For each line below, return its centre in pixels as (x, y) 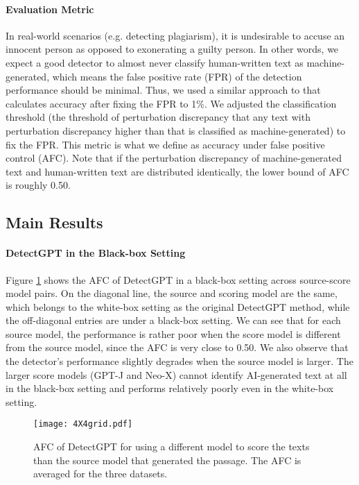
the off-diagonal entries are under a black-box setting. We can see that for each (173, 320)
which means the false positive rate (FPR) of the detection (177, 76)
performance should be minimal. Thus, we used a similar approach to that (163, 90)
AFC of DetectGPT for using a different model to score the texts (172, 446)
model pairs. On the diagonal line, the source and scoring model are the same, (172, 293)
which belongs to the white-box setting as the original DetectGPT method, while (178, 306)
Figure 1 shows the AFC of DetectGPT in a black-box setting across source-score (178, 279)
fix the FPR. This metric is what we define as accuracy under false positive (165, 144)
